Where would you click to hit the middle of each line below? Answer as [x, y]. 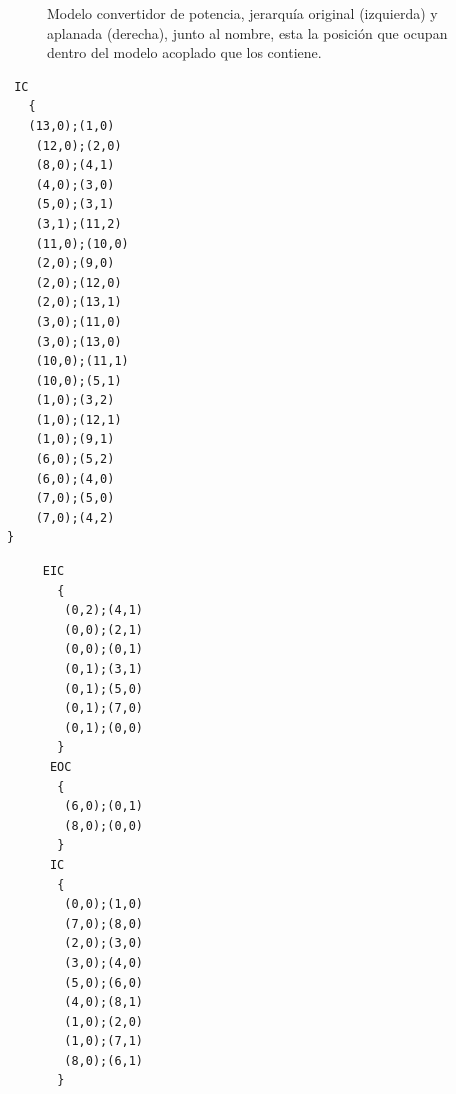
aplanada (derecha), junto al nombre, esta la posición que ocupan [247, 32]
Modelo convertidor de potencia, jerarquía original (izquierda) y [242, 13]
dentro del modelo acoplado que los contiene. [184, 52]
